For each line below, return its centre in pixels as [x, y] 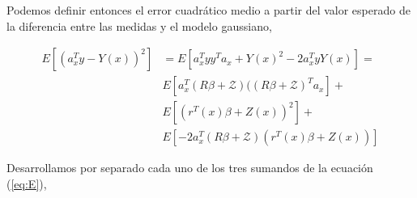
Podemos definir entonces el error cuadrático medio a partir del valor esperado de [208, 10]
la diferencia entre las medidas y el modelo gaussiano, [139, 25]
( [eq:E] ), [27, 183]
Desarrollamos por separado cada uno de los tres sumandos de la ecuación [190, 168]
